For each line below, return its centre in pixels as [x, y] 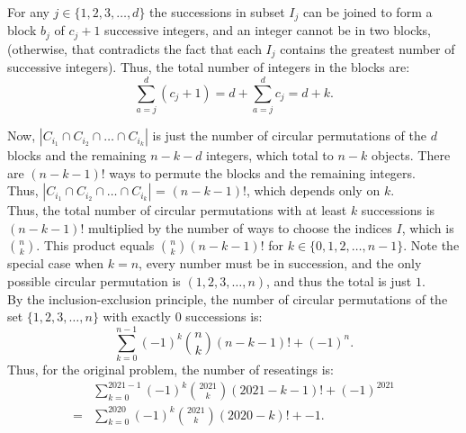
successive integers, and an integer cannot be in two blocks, [268, 30]
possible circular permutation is [94, 281]
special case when [56, 263]
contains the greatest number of [367, 48]
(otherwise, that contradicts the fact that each [134, 48]
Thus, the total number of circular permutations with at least [177, 210]
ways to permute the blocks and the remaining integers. [262, 172]
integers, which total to [270, 155]
